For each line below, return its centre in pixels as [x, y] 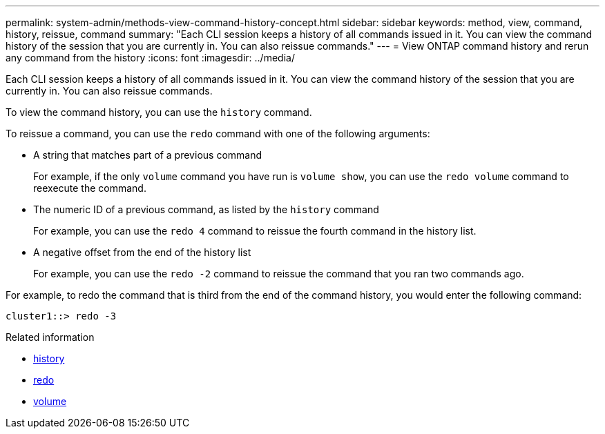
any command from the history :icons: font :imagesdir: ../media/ [150, 58]
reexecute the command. [90, 188]
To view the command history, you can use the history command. [159, 112]
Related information [50, 337]
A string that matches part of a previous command [148, 155]
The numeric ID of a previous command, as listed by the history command [206, 209]
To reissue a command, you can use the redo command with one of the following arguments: [218, 134]
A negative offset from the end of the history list [142, 252]
